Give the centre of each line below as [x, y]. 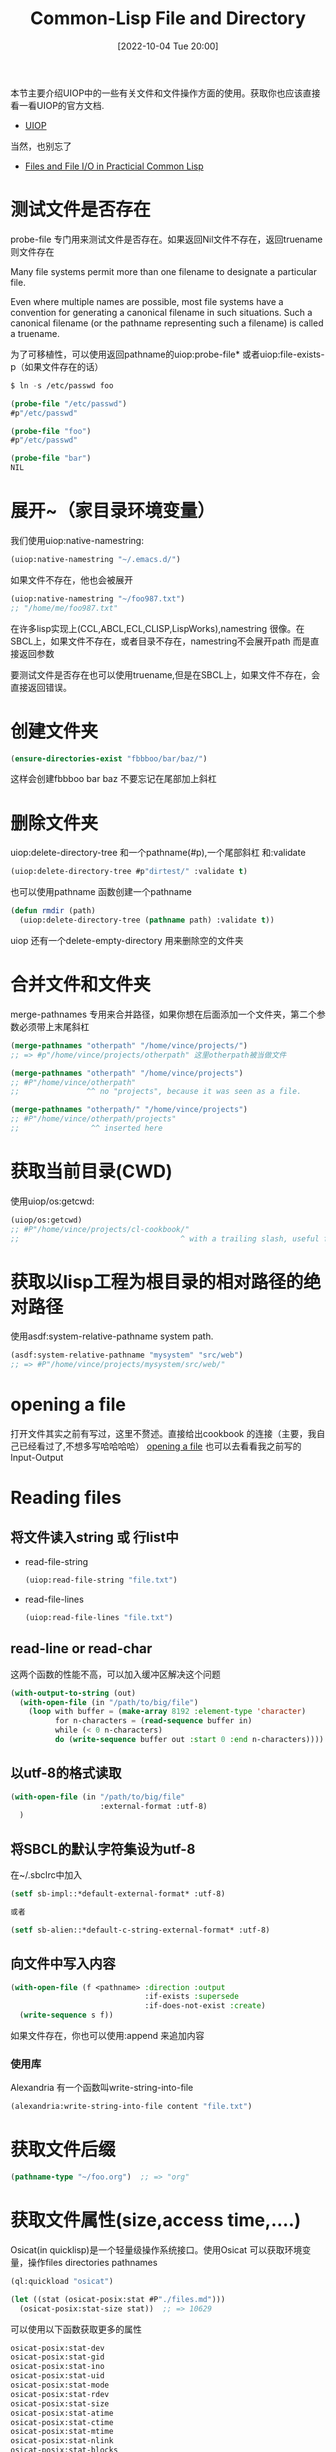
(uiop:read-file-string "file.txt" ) [101, 1580]
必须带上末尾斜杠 [54, 1026]
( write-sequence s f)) [66, 2015]
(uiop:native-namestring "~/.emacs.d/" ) [96, 559]
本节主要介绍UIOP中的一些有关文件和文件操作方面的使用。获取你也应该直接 [165, 93]
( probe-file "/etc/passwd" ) [69, 403]
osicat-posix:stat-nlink [62, 2441]
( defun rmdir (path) [53, 911]
